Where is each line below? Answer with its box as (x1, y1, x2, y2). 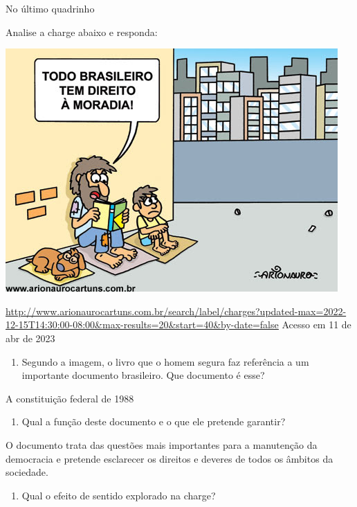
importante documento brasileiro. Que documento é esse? (21, 368, 265, 382)
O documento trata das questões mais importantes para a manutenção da (6, 437, 318, 452)
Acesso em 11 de (282, 317, 351, 332)
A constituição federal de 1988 (6, 391, 134, 405)
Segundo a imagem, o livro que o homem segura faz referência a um (21, 354, 309, 368)
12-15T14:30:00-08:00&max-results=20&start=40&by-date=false (6, 317, 279, 332)
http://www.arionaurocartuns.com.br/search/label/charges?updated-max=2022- (6, 303, 347, 318)
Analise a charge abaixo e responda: (6, 24, 158, 39)
